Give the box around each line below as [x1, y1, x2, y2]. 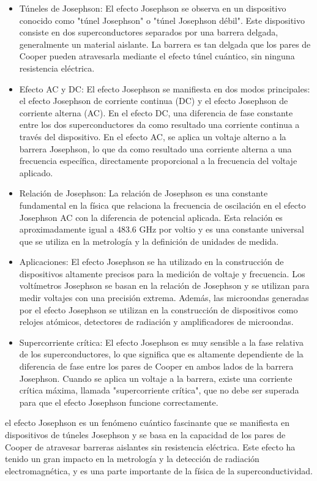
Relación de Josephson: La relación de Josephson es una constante [19, 187, 268, 199]
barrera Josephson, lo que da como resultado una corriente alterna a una [19, 142, 292, 155]
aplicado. [19, 166, 53, 179]
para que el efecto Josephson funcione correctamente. [19, 395, 218, 408]
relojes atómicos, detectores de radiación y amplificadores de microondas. [19, 315, 294, 328]
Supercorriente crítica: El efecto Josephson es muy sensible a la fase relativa [19, 335, 304, 348]
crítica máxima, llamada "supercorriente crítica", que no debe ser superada [19, 384, 299, 397]
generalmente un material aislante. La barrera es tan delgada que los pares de [19, 37, 311, 50]
